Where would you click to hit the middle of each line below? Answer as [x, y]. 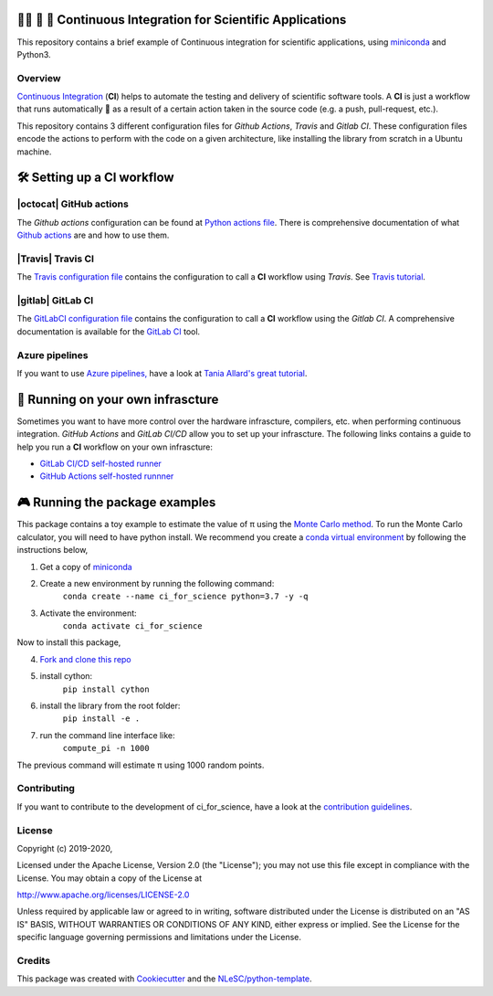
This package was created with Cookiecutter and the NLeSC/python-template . [164, 979]
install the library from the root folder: [110, 706]
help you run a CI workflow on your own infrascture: [115, 447]
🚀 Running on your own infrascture [118, 399]
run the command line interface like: [107, 735]
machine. [34, 152]
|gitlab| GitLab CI [55, 301]
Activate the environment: [88, 613]
